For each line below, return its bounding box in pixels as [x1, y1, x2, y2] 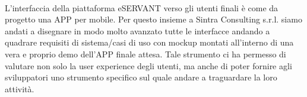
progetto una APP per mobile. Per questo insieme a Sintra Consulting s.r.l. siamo [5, 13, 302, 25]
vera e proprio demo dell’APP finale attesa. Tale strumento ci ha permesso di [5, 47, 286, 60]
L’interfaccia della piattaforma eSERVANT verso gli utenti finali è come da [5, 1, 278, 14]
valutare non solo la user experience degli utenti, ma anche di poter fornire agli [5, 59, 292, 72]
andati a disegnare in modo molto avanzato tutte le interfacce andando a [5, 24, 270, 37]
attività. [5, 82, 34, 95]
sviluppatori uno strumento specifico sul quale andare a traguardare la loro [5, 71, 277, 83]
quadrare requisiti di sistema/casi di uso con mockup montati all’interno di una [5, 36, 294, 48]
